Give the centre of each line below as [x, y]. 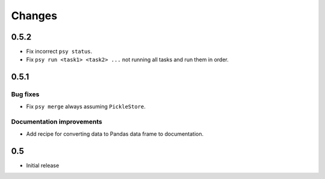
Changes [34, 16]
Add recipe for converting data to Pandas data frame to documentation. [115, 134]
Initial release [43, 165]
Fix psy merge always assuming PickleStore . [86, 106]
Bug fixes [25, 94]
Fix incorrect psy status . [59, 52]
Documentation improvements [57, 122]
